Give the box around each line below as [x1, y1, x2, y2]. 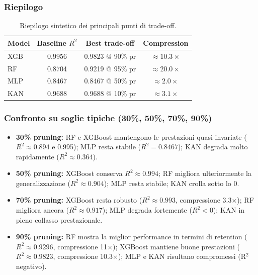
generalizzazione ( [16, 177, 70, 188]
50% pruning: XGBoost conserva [16, 168, 123, 178]
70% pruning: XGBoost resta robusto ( [16, 195, 142, 205]
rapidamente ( [16, 151, 59, 161]
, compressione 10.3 [53, 251, 113, 261]
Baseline [37, 37, 66, 48]
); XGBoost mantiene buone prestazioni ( [113, 241, 240, 251]
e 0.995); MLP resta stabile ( [52, 141, 141, 152]
